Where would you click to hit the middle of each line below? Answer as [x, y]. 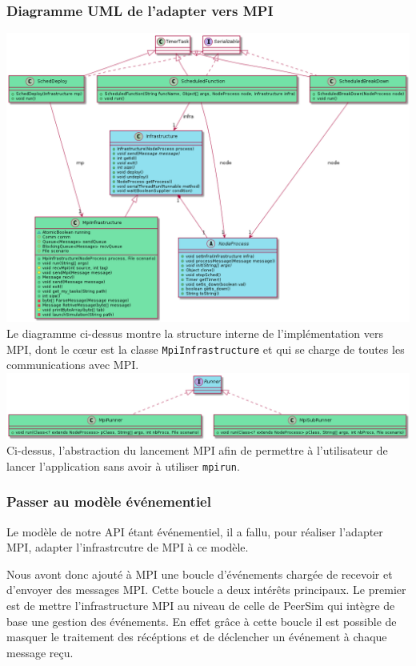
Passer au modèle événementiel [109, 502]
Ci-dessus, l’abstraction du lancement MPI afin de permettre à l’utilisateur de [197, 450]
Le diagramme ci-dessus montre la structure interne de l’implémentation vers [195, 333]
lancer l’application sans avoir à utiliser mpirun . [123, 465]
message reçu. [40, 652]
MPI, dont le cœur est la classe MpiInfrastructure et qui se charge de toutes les [206, 349]
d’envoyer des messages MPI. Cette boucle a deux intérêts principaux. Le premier [206, 590]
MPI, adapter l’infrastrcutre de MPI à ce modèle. [128, 547]
